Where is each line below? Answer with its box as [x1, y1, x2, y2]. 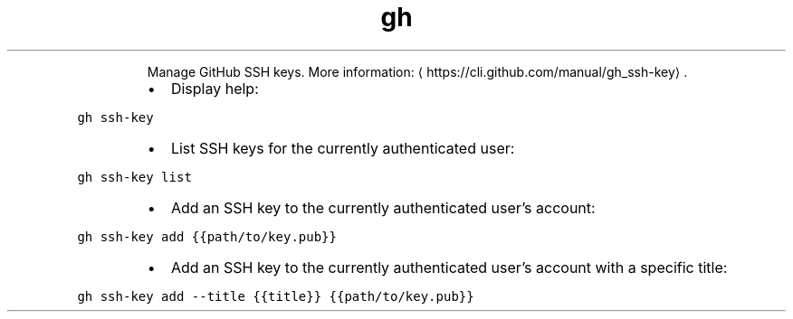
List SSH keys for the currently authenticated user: [170, 138, 515, 157]
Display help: [170, 79, 259, 98]
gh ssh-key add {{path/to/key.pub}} [77, 229, 337, 244]
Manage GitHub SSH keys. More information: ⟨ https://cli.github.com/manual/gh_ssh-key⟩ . [147, 63, 688, 80]
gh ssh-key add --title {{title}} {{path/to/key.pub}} [77, 288, 474, 304]
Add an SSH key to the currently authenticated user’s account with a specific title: [170, 258, 728, 277]
